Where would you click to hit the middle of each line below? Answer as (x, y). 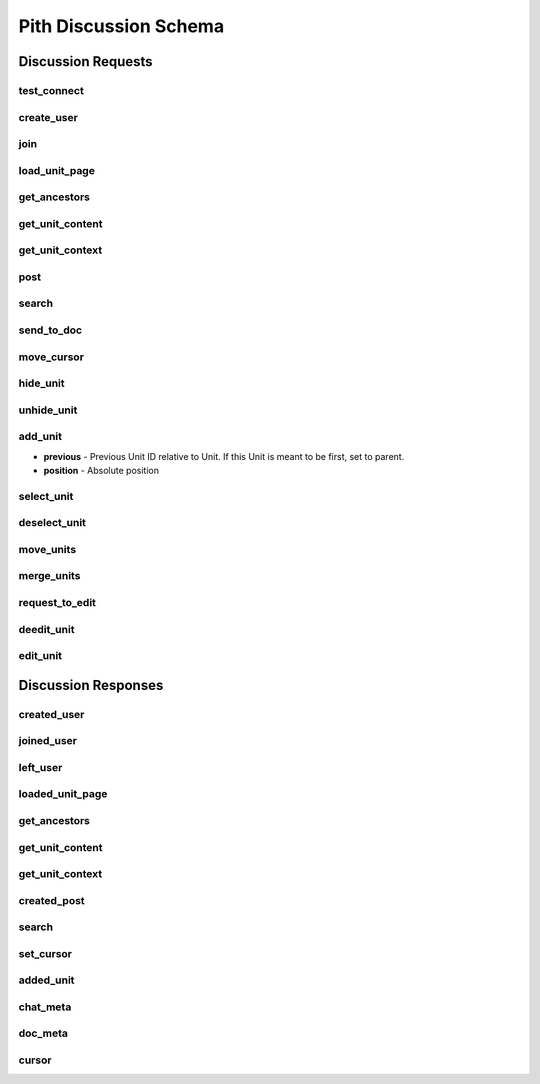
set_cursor (45, 953)
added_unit (46, 980)
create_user (48, 117)
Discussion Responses (91, 685)
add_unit (40, 437)
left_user (40, 767)
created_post (51, 900)
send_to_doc (50, 330)
